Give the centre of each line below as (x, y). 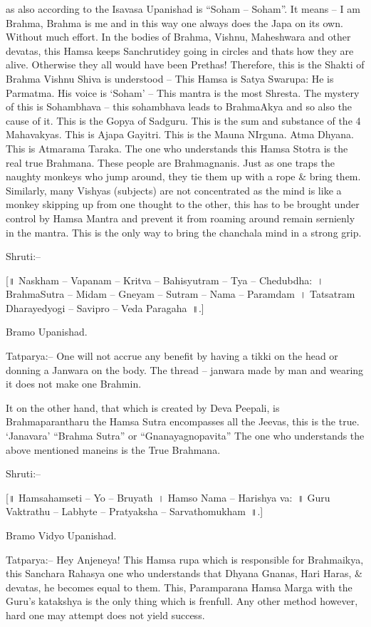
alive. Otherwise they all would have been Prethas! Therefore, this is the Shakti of (185, 64)
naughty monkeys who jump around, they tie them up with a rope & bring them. (183, 176)
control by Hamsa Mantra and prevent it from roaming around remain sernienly (181, 218)
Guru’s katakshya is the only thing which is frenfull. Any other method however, (182, 601)
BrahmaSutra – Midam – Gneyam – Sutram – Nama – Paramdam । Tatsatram (181, 294)
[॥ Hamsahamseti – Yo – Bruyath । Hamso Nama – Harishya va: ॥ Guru (168, 497)
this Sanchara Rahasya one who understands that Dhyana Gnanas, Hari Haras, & (184, 573)
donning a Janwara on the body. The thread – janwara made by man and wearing (185, 369)
